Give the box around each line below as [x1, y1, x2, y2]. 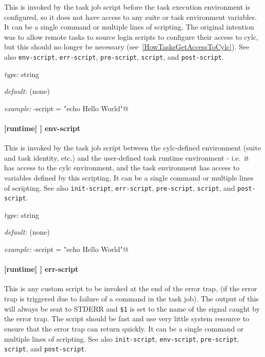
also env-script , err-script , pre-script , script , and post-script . [4, 51, 224, 62]
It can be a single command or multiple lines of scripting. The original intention [4, 21, 254, 32]
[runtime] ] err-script [4, 264, 79, 274]
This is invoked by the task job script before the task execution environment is [4, 2, 251, 12]
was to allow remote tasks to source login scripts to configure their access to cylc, [4, 31, 258, 42]
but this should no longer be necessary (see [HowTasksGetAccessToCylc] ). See [4, 41, 249, 52]
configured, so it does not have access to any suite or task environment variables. [4, 11, 257, 22]
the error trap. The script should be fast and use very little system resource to [4, 313, 249, 324]
